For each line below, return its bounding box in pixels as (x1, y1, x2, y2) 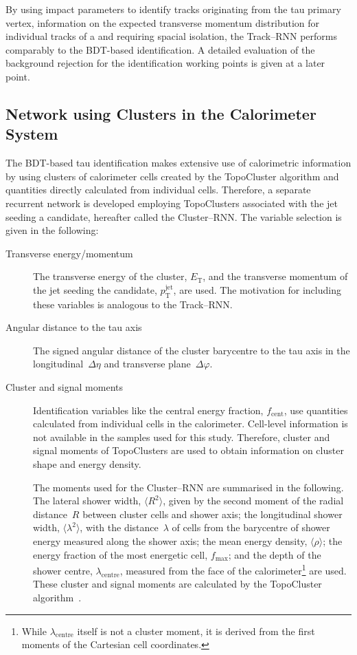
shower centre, (33, 563, 93, 577)
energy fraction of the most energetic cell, (33, 547, 208, 561)
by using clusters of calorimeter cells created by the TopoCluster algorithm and (5, 169, 339, 183)
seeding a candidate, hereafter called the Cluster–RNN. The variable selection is (5, 209, 342, 224)
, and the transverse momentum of (203, 269, 348, 283)
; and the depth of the (228, 547, 321, 561)
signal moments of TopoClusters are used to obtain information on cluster (33, 443, 344, 458)
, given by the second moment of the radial (163, 493, 344, 508)
